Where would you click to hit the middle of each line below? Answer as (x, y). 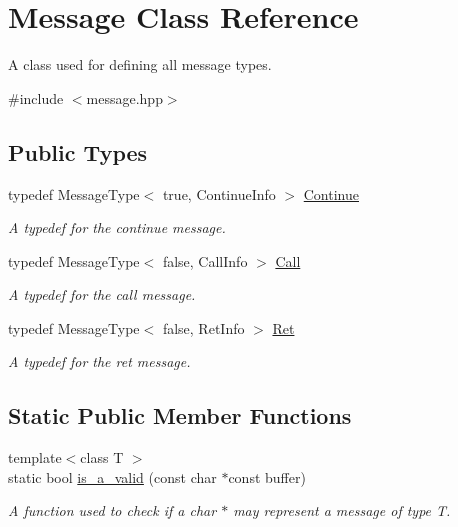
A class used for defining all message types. (140, 64)
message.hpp (124, 97)
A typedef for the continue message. (117, 227)
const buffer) (267, 476)
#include (36, 97)
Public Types (78, 151)
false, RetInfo (203, 327)
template (35, 457)
